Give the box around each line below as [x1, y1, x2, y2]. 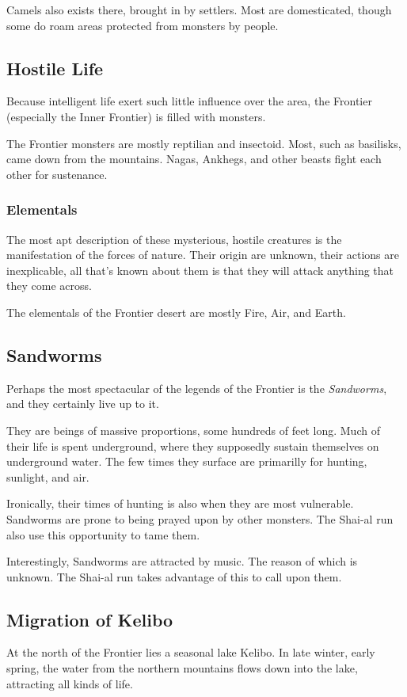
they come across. [6, 277, 92, 294]
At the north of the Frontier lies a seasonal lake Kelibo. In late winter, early [6, 644, 375, 661]
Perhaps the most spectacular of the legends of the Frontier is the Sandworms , [6, 379, 387, 396]
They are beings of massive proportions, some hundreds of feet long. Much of [6, 421, 380, 438]
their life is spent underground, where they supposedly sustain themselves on [6, 437, 379, 454]
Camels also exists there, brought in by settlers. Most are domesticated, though [6, 2, 392, 17]
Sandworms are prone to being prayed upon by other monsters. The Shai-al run [6, 510, 394, 527]
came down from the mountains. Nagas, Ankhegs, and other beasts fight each [6, 150, 382, 167]
